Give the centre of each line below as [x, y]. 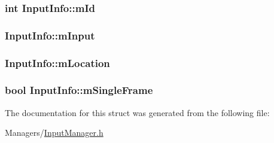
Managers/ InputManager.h [54, 133]
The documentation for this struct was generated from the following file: [137, 112]
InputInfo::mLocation [57, 63]
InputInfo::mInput [50, 35]
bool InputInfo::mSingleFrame [79, 90]
